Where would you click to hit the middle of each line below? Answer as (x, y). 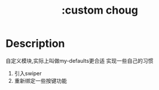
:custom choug (100, 10)
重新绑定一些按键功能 (40, 81)
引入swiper (28, 73)
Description (35, 44)
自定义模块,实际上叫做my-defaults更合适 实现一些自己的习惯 (79, 60)
